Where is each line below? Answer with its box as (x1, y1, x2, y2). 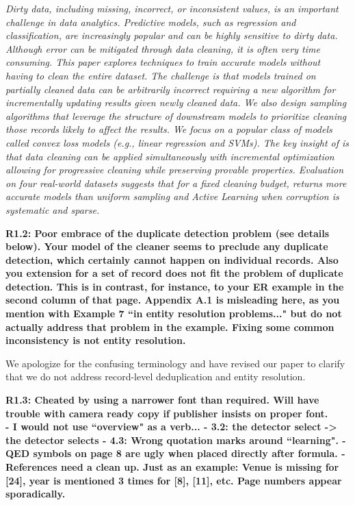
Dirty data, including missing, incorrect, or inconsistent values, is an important (5, 1, 339, 15)
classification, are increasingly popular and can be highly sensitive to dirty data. (5, 28, 338, 42)
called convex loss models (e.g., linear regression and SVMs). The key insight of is (5, 135, 350, 149)
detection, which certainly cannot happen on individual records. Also (5, 252, 339, 267)
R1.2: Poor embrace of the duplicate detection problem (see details (5, 225, 330, 240)
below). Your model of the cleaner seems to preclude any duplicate (5, 239, 328, 254)
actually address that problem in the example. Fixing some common (5, 319, 334, 334)
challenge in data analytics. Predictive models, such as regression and (5, 14, 296, 29)
